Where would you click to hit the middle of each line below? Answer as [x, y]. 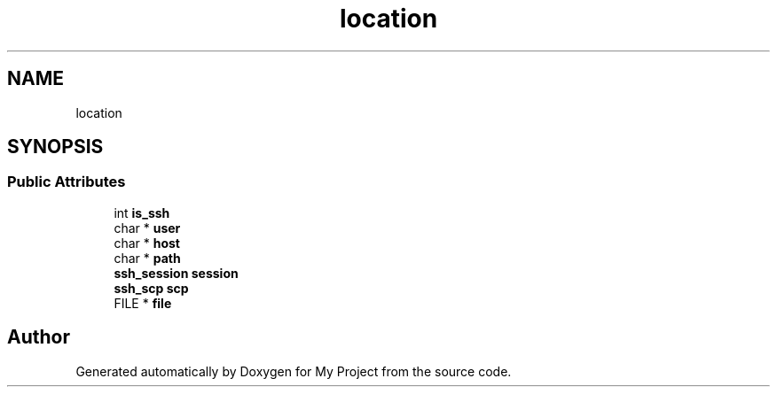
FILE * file [143, 303]
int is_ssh [142, 212]
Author [39, 337]
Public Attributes [67, 182]
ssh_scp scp [151, 288]
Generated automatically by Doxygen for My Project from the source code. [294, 371]
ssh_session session [176, 273]
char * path [147, 258]
